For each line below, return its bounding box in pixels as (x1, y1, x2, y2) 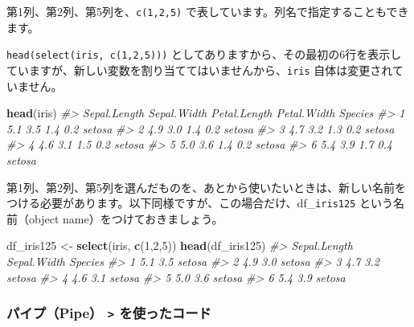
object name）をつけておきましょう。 (28, 210, 223, 227)
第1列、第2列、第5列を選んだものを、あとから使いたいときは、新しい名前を (6, 178, 406, 195)
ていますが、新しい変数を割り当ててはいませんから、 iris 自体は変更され (6, 61, 392, 78)
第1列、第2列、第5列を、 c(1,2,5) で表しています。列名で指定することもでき (6, 3, 409, 19)
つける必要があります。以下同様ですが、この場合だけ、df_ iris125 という (6, 194, 393, 211)
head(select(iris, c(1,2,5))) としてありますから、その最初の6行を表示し (6, 46, 402, 63)
